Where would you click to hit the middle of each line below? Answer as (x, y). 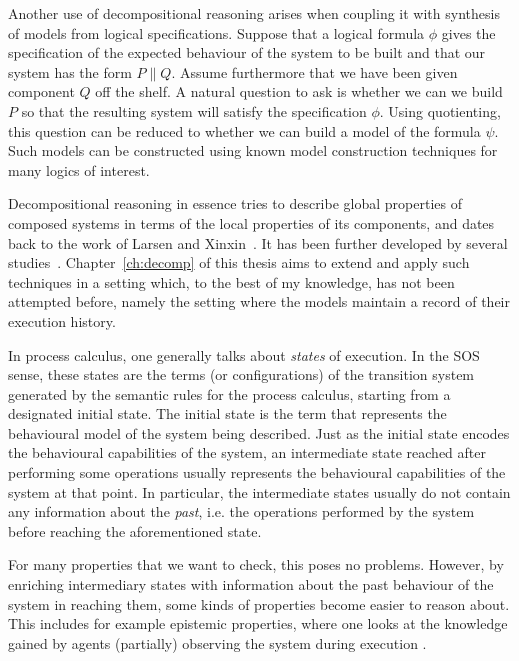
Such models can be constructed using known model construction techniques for (253, 150)
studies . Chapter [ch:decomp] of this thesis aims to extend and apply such (239, 262)
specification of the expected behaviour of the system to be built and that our (247, 52)
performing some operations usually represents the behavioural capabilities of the (257, 472)
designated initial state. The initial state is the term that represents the (227, 413)
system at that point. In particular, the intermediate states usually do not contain (259, 491)
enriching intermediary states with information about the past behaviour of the (251, 584)
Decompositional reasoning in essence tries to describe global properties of (235, 203)
